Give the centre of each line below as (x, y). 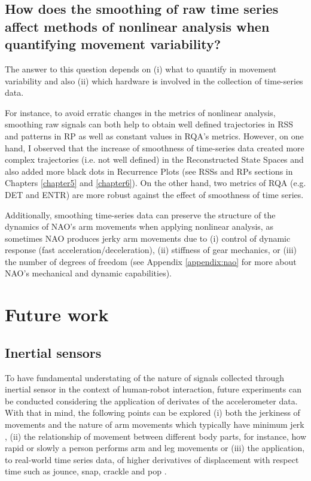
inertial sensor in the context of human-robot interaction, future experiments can (153, 389)
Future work (57, 314)
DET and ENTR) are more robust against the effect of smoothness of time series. (154, 194)
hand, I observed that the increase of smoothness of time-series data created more (155, 147)
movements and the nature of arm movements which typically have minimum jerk (155, 424)
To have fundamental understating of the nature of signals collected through (145, 377)
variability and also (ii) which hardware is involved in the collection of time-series (154, 80)
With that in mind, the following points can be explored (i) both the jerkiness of (153, 412)
